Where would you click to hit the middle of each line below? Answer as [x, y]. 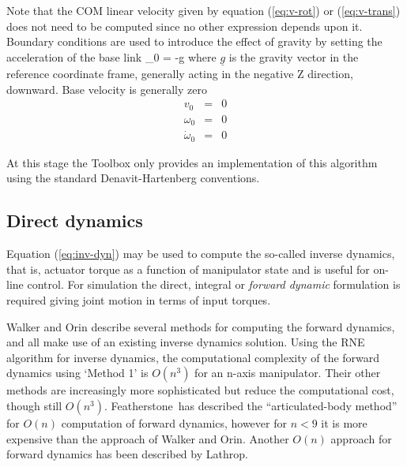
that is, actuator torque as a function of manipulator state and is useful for [188, 269]
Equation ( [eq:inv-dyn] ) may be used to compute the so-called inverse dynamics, [201, 254]
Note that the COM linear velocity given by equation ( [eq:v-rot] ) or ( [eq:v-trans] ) [203, 10]
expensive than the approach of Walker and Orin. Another [148, 438]
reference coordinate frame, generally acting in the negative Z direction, [180, 73]
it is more [344, 423]
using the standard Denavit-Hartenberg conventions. [133, 178]
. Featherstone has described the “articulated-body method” [251, 405]
